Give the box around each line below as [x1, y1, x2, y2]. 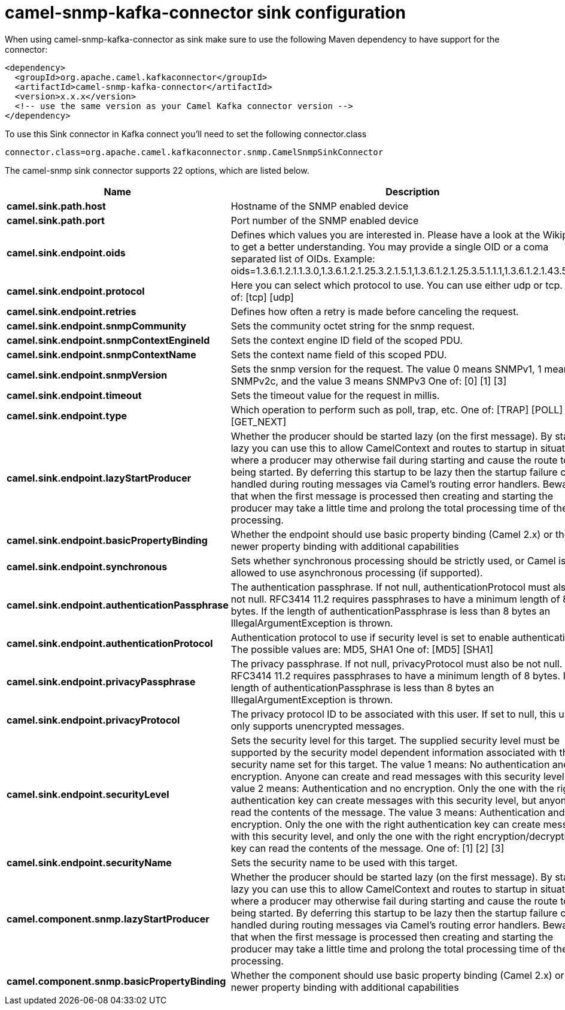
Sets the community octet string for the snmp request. [230, 319, 475, 332]
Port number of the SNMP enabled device [230, 214, 419, 226]
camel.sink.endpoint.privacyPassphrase [7, 675, 196, 688]
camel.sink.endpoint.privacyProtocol [7, 713, 180, 726]
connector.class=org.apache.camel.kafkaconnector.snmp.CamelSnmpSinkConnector [5, 147, 384, 157]
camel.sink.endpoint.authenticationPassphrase [7, 598, 229, 611]
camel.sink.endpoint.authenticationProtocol [7, 637, 213, 649]
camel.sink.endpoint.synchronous [7, 560, 168, 573]
